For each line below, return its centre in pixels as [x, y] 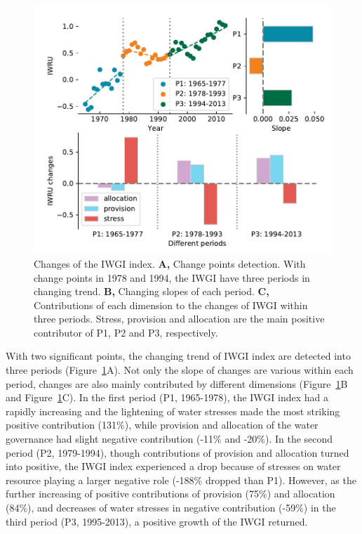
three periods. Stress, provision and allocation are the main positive [179, 319]
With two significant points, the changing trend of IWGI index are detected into [178, 356]
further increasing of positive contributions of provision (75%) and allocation [170, 494]
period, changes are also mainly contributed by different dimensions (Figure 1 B [177, 383]
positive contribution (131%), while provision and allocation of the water [162, 425]
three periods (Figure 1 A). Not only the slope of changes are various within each [180, 370]
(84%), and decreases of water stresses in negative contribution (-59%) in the [171, 508]
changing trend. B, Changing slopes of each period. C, [152, 291]
